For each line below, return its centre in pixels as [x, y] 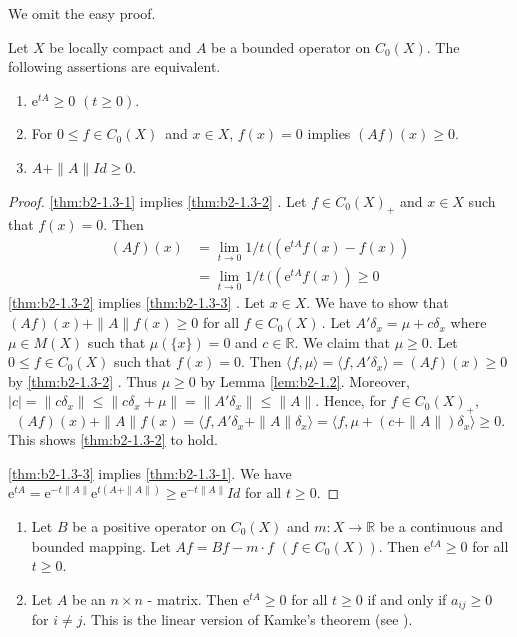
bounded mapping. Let [101, 545]
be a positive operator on [149, 526]
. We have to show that [377, 302]
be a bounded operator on [291, 46]
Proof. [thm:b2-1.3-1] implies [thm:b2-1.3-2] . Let [157, 200]
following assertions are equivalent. [114, 66]
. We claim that [342, 341]
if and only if [407, 598]
